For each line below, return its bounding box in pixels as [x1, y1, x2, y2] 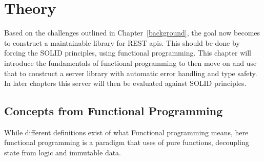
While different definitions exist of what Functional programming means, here [4, 127, 249, 137]
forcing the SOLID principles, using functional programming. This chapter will [4, 47, 251, 58]
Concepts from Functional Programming [4, 103, 223, 119]
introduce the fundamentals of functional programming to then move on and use [4, 57, 257, 68]
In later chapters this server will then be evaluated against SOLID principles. [4, 78, 247, 88]
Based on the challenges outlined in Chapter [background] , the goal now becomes [4, 27, 260, 38]
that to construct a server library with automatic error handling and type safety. [4, 67, 257, 78]
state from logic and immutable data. [4, 147, 121, 158]
